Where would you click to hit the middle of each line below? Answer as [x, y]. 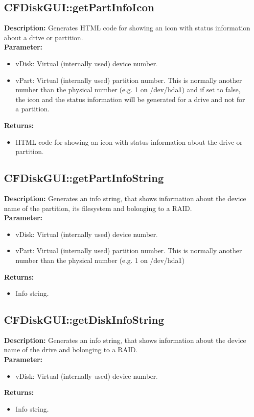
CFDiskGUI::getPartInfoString [84, 178]
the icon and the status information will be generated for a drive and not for [130, 99]
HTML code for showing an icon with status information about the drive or [129, 142]
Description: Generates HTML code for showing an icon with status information [127, 28]
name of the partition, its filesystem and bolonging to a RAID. [98, 208]
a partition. [33, 109]
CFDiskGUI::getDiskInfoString [84, 320]
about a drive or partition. [44, 37]
